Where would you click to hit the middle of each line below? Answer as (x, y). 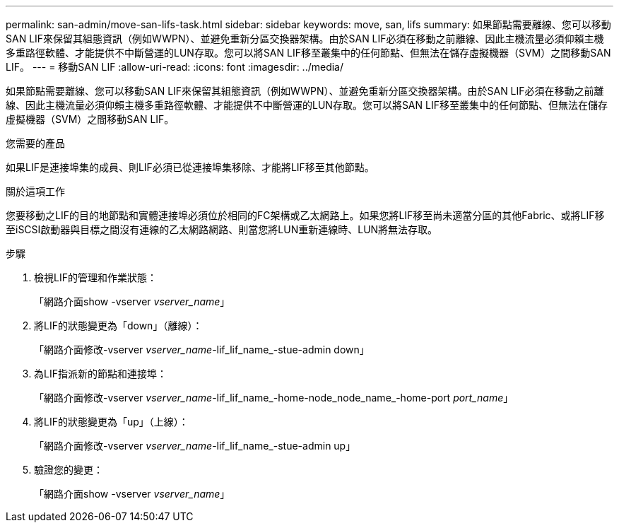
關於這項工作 (35, 191)
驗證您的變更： (69, 470)
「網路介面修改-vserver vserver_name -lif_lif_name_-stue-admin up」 (195, 446)
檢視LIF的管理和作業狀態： (95, 277)
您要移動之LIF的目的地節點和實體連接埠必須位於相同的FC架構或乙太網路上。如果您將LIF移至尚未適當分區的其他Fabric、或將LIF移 (305, 215)
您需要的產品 (35, 143)
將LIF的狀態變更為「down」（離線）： (118, 325)
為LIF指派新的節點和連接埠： (100, 374)
